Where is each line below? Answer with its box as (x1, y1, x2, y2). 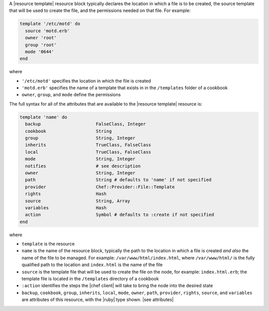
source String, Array (25, 198, 131, 204)
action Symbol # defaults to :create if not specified (25, 212, 214, 218)
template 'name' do (19, 114, 67, 120)
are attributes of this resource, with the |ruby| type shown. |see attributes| (21, 297, 174, 303)
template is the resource (21, 241, 75, 247)
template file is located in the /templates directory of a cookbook (21, 276, 159, 282)
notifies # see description (25, 163, 141, 169)
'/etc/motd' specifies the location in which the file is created (21, 78, 151, 84)
